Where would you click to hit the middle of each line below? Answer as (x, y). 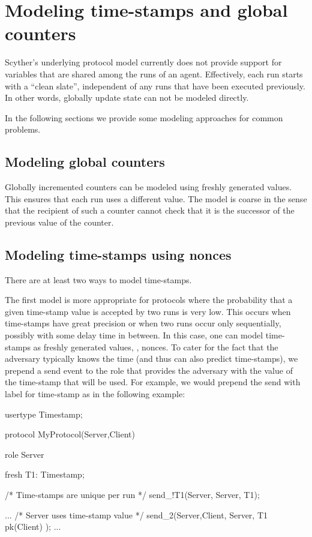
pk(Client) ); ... (33, 526)
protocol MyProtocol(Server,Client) (70, 434)
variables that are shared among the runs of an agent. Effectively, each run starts (154, 73)
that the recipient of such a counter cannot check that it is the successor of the (150, 210)
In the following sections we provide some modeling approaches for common (144, 117)
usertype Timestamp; (44, 414)
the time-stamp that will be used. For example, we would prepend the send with (153, 382)
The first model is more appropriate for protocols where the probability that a (149, 300)
